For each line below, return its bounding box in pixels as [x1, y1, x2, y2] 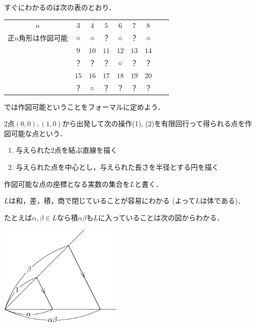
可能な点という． [10, 128, 66, 138]
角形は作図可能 [18, 33, 68, 43]
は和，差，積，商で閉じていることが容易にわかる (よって [8, 195, 195, 206]
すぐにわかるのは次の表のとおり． [4, 2, 116, 12]
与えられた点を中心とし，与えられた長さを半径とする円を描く [15, 162, 219, 172]
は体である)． [200, 195, 245, 206]
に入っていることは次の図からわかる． [98, 212, 224, 222]
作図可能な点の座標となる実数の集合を [4, 178, 130, 189]
